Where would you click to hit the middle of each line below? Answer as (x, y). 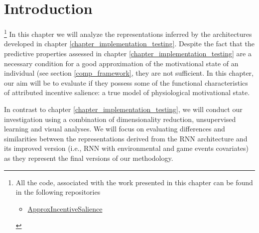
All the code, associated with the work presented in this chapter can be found (134, 182)
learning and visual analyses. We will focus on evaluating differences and (115, 129)
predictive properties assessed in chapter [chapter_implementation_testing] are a (128, 53)
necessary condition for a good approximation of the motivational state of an (121, 63)
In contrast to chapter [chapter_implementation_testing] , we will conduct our (123, 109)
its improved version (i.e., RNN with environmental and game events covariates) (127, 148)
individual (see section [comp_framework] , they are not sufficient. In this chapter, (129, 73)
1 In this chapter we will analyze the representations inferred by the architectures (128, 33)
